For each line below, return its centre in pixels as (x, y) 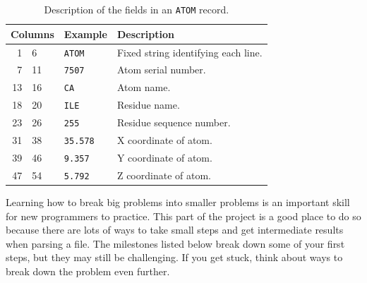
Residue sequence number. (174, 122)
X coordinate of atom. (164, 140)
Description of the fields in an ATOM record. (137, 9)
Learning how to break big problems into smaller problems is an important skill (178, 202)
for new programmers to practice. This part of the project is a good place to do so (183, 216)
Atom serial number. (161, 70)
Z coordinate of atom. (164, 175)
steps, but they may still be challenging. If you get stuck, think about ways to (174, 257)
